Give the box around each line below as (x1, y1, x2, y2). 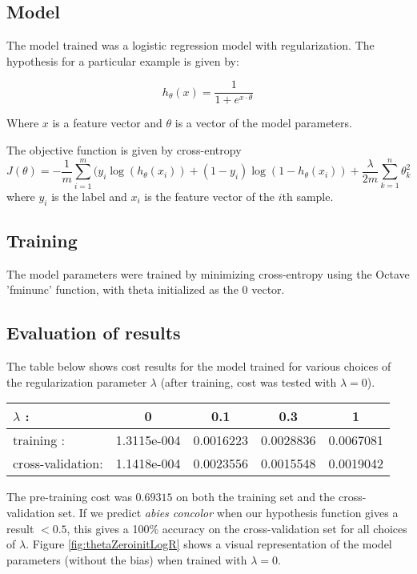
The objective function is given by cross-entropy (6, 142, 242, 159)
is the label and (51, 187, 127, 204)
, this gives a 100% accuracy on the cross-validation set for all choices (66, 520, 407, 536)
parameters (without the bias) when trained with (6, 551, 247, 568)
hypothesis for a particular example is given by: (6, 52, 239, 69)
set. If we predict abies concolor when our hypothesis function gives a (58, 504, 399, 520)
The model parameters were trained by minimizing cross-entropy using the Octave (6, 265, 410, 282)
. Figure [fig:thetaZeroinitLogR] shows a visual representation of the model (26, 536, 392, 552)
